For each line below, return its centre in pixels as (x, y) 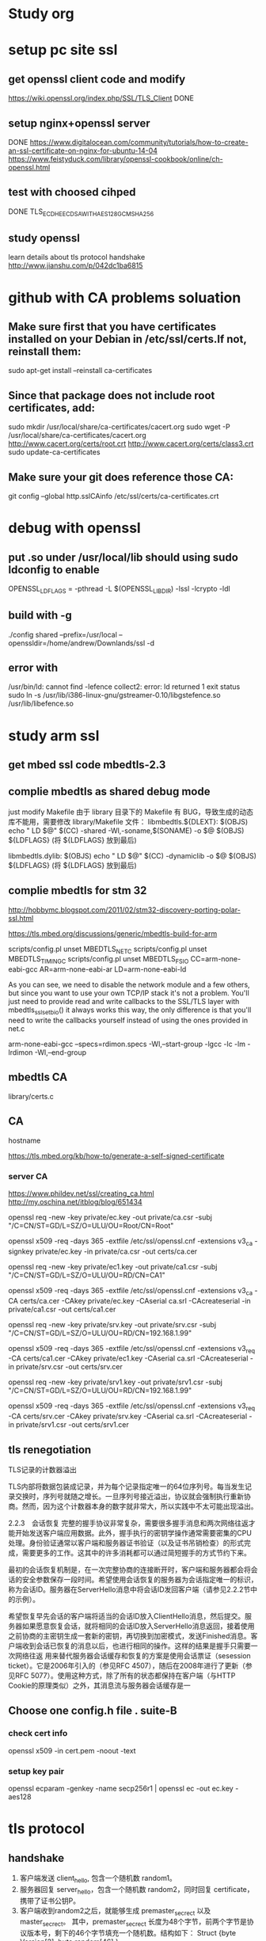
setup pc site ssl (63, 50)
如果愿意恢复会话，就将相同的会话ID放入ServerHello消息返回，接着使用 (138, 1626)
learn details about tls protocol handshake (77, 257)
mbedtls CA (38, 1077)
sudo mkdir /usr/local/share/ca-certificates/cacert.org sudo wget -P (120, 427)
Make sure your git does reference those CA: (121, 477)
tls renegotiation (50, 1450)
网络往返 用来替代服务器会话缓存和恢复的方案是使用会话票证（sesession (133, 1655)
